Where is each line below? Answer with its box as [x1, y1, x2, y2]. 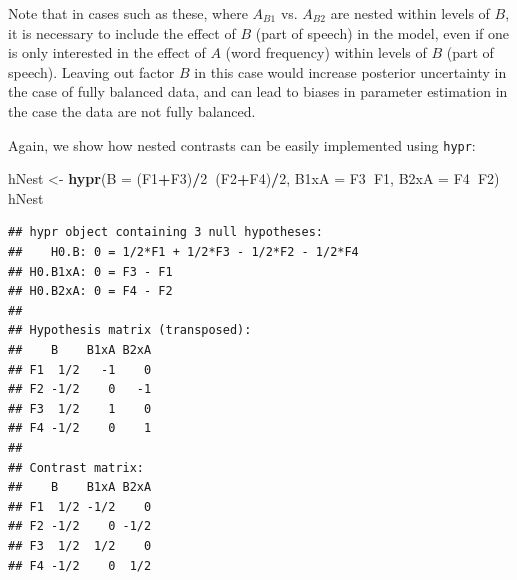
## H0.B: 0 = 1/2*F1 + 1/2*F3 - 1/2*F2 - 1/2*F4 [8, 245, 359, 259]
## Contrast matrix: [8, 460, 145, 475]
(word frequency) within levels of [225, 42, 427, 63]
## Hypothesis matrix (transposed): [8, 323, 252, 338]
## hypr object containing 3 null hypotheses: [8, 225, 323, 240]
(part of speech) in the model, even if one [255, 22, 509, 43]
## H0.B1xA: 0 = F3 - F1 [8, 264, 173, 279]
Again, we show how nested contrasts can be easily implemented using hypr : [8, 134, 476, 155]
